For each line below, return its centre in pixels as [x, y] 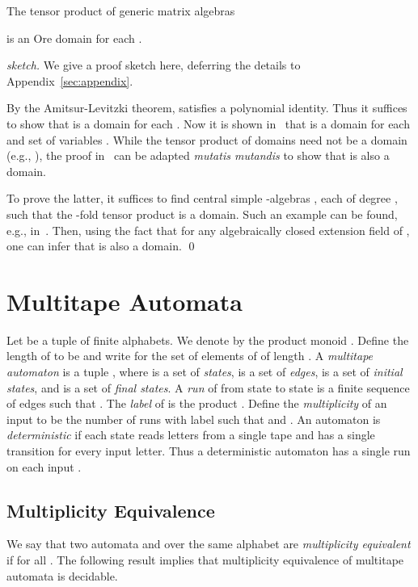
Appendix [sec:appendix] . [70, 80]
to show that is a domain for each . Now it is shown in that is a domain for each [208, 123]
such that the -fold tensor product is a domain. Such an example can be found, [202, 214]
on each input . [44, 466]
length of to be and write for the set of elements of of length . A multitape [190, 356]
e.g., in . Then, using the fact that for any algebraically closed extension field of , [208, 230]
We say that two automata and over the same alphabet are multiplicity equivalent [209, 544]
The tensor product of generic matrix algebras [121, 10]
